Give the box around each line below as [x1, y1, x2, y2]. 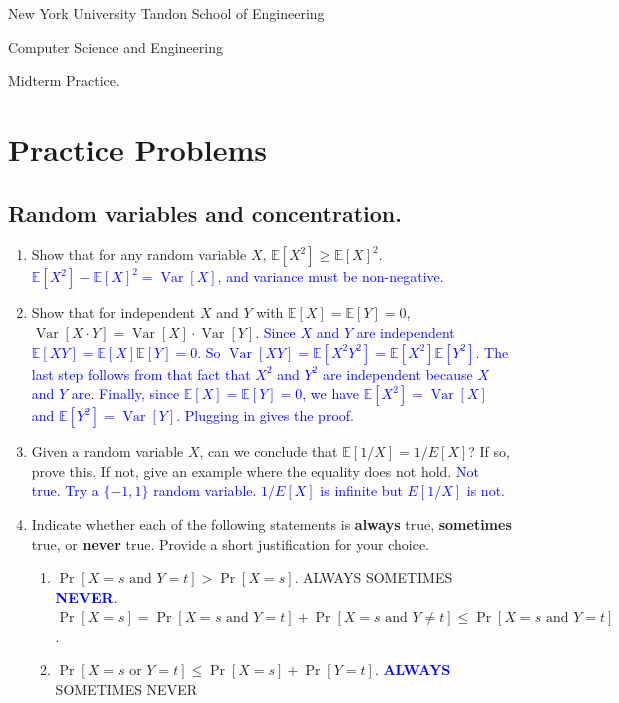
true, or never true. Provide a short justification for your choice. [31, 533, 430, 554]
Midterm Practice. [8, 70, 120, 91]
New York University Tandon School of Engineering [8, 3, 325, 23]
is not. [466, 480, 505, 501]
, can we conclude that [199, 441, 338, 462]
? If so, [468, 441, 510, 462]
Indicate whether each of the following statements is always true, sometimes [31, 513, 512, 534]
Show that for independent [31, 302, 196, 323]
